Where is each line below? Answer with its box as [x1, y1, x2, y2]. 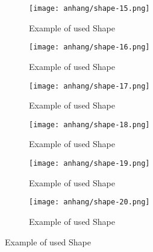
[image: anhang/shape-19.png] [29, 159, 150, 168]
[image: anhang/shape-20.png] [29, 198, 150, 207]
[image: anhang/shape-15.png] [29, 4, 150, 13]
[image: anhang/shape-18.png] [29, 120, 150, 129]
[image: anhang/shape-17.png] [29, 81, 150, 90]
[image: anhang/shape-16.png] [29, 43, 150, 52]
